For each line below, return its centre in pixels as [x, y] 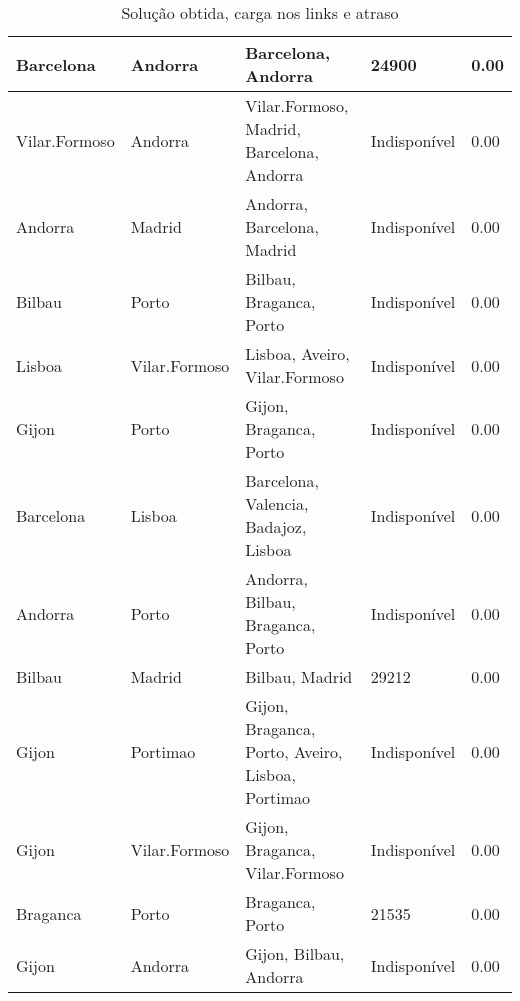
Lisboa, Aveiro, [297, 353]
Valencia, [277, 503]
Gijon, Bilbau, [295, 953]
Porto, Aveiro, [294, 751]
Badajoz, [276, 526]
